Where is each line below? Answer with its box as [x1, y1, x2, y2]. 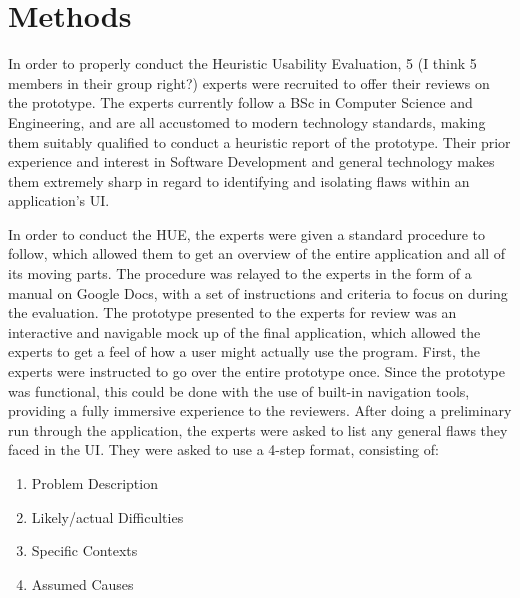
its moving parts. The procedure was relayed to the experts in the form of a [8, 263, 472, 284]
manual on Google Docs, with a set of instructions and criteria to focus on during [8, 282, 508, 303]
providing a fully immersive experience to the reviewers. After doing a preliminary [8, 400, 512, 421]
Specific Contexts [31, 540, 138, 561]
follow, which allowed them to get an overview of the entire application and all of [8, 243, 506, 264]
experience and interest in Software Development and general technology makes [8, 151, 495, 172]
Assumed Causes [31, 573, 134, 594]
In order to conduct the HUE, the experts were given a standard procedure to [8, 223, 486, 244]
